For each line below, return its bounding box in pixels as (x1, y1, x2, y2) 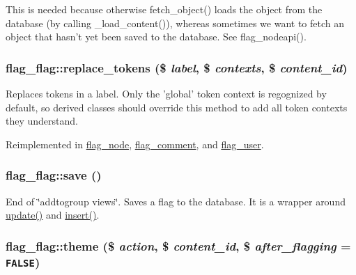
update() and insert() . (6, 207, 100, 222)
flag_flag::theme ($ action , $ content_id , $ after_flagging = (6, 237, 351, 254)
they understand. (6, 113, 78, 128)
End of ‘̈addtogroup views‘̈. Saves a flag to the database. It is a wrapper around (6, 194, 346, 208)
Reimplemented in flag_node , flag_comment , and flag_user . (6, 136, 264, 151)
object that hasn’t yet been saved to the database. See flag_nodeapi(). (6, 29, 307, 44)
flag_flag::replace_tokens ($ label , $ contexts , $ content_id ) (6, 58, 348, 76)
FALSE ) (6, 253, 40, 270)
